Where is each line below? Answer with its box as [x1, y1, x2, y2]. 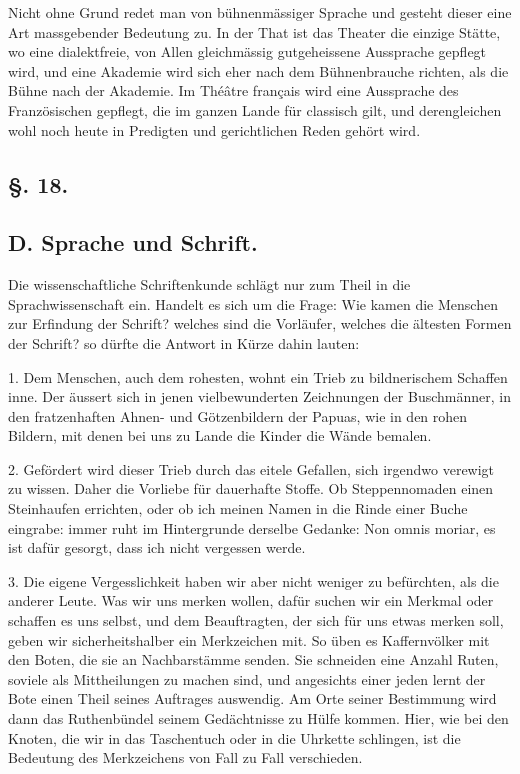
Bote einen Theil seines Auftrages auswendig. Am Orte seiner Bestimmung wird [8, 688, 497, 709]
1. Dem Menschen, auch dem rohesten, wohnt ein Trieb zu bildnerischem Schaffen [8, 366, 508, 387]
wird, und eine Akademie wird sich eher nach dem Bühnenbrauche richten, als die [8, 60, 509, 81]
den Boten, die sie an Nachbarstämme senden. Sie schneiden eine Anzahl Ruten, [8, 649, 499, 670]
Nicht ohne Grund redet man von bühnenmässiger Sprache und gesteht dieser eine [8, 2, 512, 22]
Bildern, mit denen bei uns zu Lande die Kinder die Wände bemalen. [8, 425, 432, 446]
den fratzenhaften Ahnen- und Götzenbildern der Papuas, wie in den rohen [8, 405, 468, 426]
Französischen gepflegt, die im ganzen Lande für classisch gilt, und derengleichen [8, 99, 502, 120]
